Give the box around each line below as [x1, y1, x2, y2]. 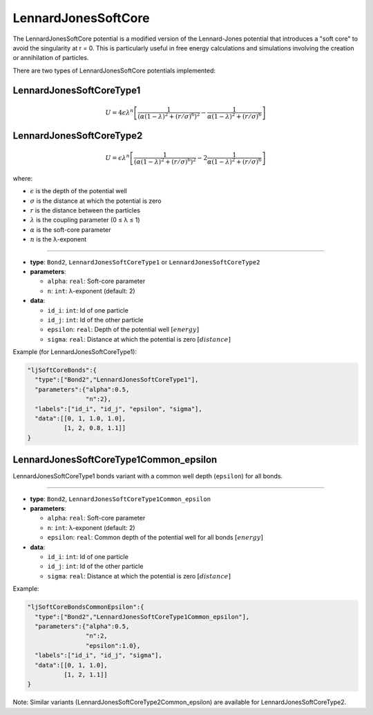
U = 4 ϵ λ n [105, 108, 134, 117]
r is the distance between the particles [30, 206, 141, 215]
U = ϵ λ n [105, 153, 131, 162]
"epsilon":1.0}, [85, 642, 141, 649]
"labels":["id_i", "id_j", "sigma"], [35, 652, 162, 659]
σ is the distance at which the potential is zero [30, 197, 162, 205]
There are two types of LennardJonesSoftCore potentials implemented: [12, 66, 216, 75]
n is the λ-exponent [30, 235, 87, 244]
